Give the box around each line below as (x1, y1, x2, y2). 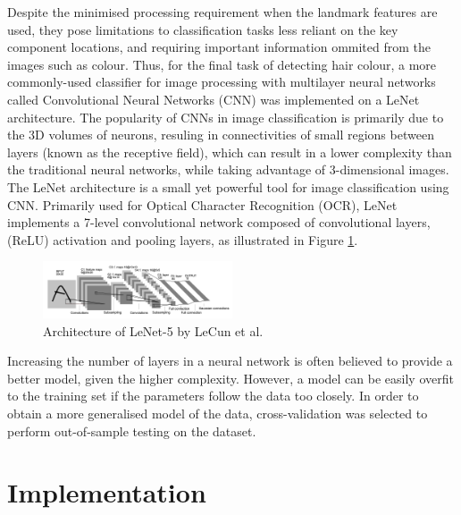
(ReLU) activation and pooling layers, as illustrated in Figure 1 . (7, 230, 358, 249)
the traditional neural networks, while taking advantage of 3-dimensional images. (7, 160, 449, 179)
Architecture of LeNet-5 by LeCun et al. (43, 321, 264, 340)
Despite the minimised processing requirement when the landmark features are (7, 3, 438, 21)
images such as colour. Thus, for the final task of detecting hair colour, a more (7, 55, 437, 73)
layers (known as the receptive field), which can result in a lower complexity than (7, 142, 452, 161)
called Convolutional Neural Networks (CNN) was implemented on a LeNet (7, 89, 420, 108)
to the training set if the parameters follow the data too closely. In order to (7, 386, 419, 405)
